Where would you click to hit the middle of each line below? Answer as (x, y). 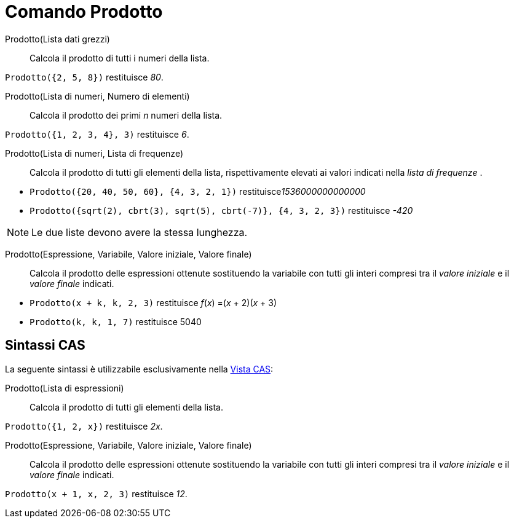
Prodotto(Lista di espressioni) (65, 388)
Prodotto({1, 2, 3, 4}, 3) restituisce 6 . (97, 134)
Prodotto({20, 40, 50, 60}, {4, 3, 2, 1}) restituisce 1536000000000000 (198, 191)
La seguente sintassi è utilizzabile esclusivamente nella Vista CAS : (139, 369)
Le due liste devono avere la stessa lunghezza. (140, 232)
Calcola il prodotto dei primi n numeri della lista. (126, 115)
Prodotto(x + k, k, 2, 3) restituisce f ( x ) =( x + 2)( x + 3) (153, 302)
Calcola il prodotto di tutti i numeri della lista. (120, 58)
